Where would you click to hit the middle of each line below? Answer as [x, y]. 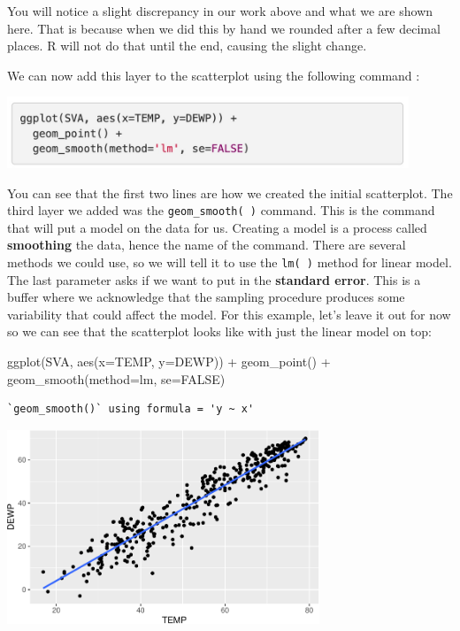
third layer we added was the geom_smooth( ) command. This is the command [221, 210]
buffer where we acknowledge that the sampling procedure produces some [206, 297]
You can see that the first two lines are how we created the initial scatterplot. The [230, 192]
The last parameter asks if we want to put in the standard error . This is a [214, 279]
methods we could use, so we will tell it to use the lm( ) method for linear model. [230, 262]
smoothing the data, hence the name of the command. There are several [207, 245]
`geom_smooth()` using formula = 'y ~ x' [131, 409]
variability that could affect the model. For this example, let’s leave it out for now [229, 314]
